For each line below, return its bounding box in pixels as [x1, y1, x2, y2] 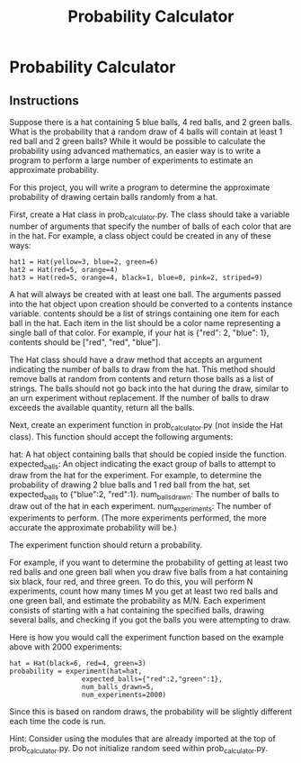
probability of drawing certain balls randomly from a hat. [9, 192, 218, 202]
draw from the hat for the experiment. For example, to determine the [9, 470, 262, 481]
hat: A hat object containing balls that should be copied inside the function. [9, 449, 288, 459]
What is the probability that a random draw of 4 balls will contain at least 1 [9, 126, 283, 137]
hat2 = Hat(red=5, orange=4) [9, 265, 119, 274]
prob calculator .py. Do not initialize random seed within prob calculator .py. [9, 742, 268, 756]
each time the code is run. [9, 715, 106, 726]
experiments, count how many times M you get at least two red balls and [9, 586, 279, 596]
